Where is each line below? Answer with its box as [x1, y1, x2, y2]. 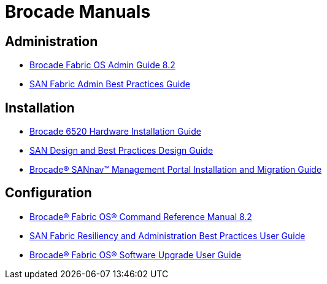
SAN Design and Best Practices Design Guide [29, 145, 214, 156]
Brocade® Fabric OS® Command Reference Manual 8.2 [29, 211, 252, 222]
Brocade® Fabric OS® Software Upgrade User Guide [29, 249, 242, 260]
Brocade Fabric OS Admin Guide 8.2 [29, 60, 175, 71]
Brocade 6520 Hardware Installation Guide [29, 126, 201, 137]
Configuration [5, 185, 92, 201]
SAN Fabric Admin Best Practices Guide [29, 79, 190, 90]
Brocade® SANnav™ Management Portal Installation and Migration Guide [29, 164, 322, 175]
